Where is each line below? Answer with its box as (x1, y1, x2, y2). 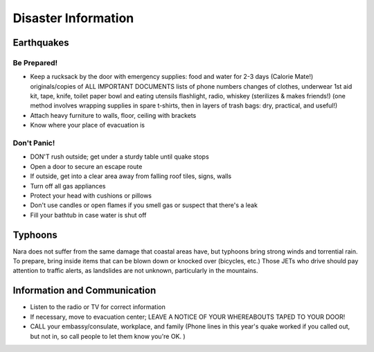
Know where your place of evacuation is (30, 121, 145, 130)
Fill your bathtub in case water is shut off (30, 211, 147, 219)
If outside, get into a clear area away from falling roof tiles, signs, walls (30, 172, 232, 180)
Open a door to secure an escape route (30, 162, 143, 170)
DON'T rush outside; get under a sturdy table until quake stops (30, 152, 209, 161)
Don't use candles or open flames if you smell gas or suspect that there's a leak (30, 201, 258, 209)
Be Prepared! (12, 58, 58, 67)
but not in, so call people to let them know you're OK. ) (30, 332, 186, 340)
